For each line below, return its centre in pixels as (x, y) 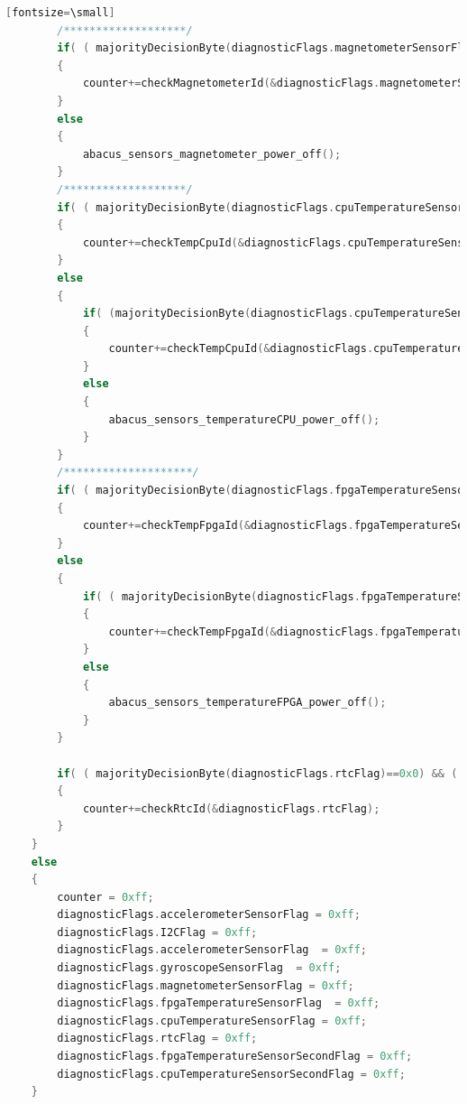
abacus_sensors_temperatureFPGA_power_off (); (247, 703)
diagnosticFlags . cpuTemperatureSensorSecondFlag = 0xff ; (231, 1074)
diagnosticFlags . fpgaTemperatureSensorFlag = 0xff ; (219, 1003)
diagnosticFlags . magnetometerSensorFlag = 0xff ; (206, 985)
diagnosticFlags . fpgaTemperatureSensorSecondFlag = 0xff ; (235, 1057)
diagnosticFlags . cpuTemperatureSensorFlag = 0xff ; (212, 1021)
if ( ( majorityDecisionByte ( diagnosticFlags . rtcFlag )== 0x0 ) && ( (257, 773)
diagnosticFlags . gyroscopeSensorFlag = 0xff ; (199, 968)
